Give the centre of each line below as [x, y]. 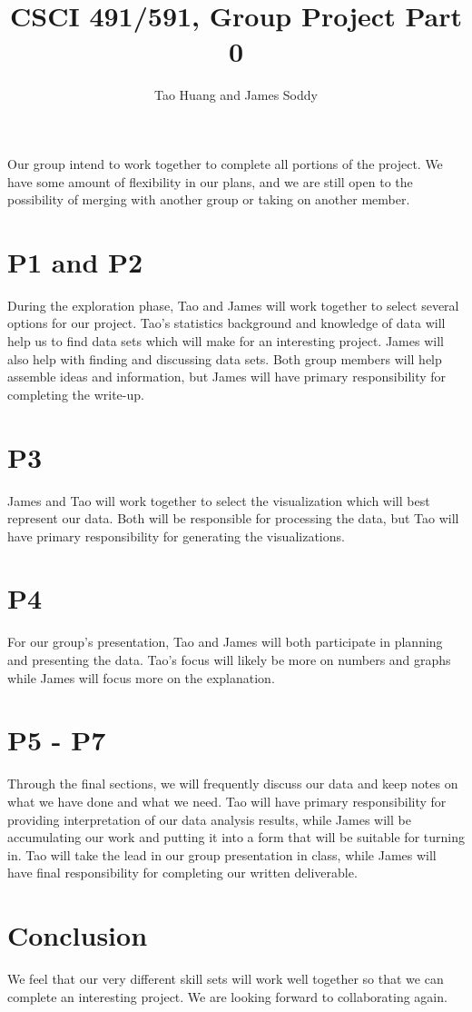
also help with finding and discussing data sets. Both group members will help [225, 358]
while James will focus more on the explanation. [141, 677]
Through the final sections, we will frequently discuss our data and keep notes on [233, 784]
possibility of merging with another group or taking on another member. [209, 199]
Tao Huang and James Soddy [236, 95]
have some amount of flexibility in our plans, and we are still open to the [210, 181]
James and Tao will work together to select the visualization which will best [219, 500]
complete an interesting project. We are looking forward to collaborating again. [227, 996]
